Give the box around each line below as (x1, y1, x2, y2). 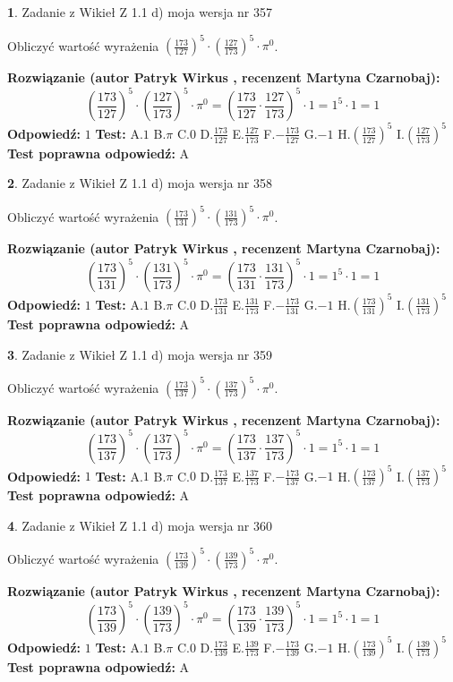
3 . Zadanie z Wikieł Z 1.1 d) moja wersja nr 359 (7, 345, 273, 363)
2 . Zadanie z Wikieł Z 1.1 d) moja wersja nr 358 (7, 174, 273, 192)
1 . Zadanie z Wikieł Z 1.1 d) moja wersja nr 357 (7, 3, 273, 21)
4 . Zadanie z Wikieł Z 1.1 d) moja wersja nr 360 (7, 516, 273, 534)
